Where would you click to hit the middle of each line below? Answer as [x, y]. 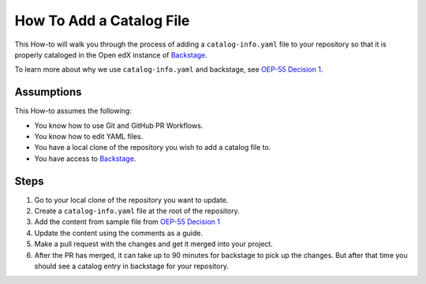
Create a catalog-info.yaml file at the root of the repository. [137, 211]
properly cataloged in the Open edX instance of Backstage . [111, 54]
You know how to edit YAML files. [89, 136]
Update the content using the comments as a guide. [118, 233]
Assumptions [48, 92]
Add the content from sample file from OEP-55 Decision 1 [127, 222]
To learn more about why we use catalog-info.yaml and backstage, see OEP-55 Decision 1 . [169, 69]
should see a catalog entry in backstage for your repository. [131, 266]
